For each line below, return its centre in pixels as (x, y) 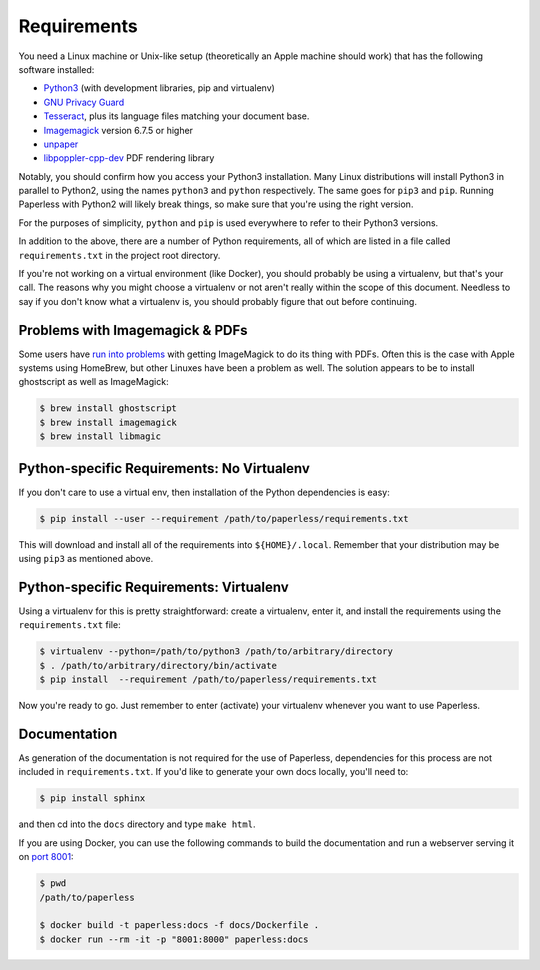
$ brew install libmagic (100, 436)
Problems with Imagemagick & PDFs (133, 330)
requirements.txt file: (69, 625)
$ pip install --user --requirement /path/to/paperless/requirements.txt (224, 518)
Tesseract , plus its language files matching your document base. (176, 116)
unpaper (61, 144)
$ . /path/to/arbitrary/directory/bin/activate (158, 665)
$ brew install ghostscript (108, 408)
